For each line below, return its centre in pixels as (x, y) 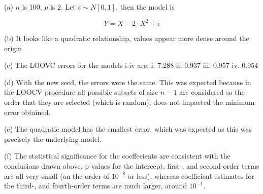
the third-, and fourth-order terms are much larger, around (96, 186)
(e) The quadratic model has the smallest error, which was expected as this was (128, 129)
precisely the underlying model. (53, 139)
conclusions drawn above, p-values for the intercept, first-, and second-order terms (132, 166)
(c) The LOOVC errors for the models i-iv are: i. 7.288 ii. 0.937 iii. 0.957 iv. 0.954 (131, 65)
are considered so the (212, 92)
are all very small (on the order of (57, 176)
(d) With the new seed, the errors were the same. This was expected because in (128, 82)
